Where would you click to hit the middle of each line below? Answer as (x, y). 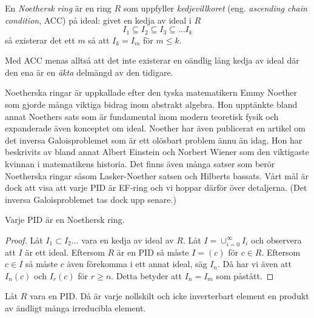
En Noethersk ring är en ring (58, 8)
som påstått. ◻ (245, 275)
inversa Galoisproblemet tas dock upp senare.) (91, 199)
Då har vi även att (257, 264)
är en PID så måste (153, 252)
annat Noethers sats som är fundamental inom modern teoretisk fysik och (142, 116)
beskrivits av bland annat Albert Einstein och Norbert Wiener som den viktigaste (157, 152)
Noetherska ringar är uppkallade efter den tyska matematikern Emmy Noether (151, 92)
